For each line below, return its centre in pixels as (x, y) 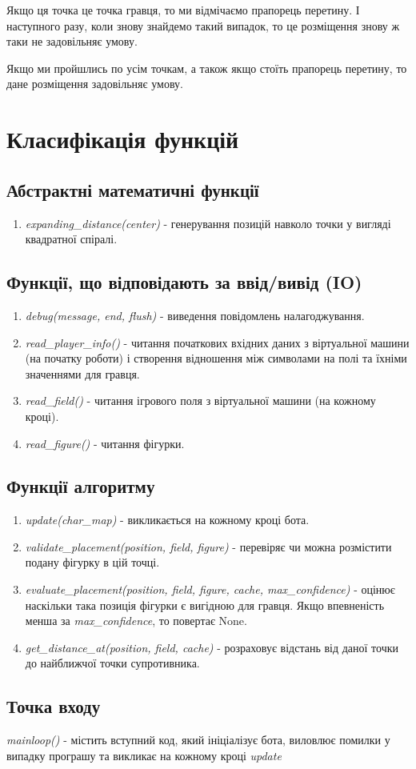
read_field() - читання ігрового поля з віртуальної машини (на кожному (200, 401)
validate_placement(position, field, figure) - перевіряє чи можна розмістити (208, 546)
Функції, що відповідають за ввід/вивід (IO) (184, 282)
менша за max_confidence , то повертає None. (136, 621)
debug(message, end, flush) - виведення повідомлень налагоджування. (195, 315)
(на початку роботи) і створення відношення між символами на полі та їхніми (216, 358)
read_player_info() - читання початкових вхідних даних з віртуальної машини (217, 342)
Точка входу (54, 706)
